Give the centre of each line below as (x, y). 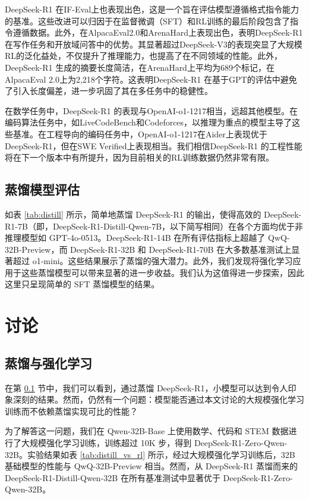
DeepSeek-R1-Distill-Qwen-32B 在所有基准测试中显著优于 (113, 477)
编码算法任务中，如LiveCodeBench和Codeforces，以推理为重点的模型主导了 (149, 122)
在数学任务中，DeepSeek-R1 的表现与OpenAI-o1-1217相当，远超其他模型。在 (152, 110)
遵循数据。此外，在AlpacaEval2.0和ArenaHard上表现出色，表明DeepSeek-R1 (158, 32)
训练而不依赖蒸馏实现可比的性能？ (71, 411)
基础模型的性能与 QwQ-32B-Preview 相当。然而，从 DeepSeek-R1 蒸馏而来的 (152, 466)
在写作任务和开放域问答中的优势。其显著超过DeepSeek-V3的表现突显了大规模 (154, 44)
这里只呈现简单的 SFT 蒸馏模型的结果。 (82, 284)
